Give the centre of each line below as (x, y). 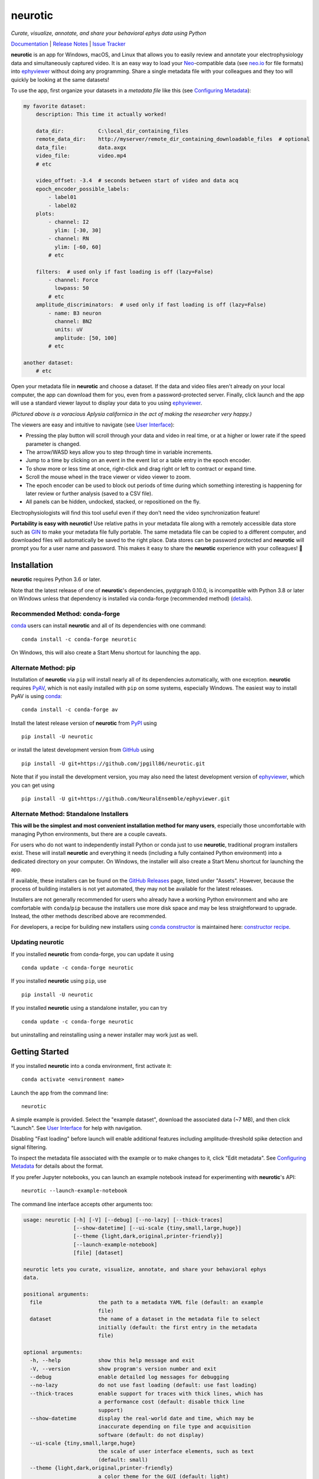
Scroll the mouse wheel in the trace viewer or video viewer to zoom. (108, 477)
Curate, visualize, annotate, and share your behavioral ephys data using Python (109, 33)
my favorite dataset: (55, 106)
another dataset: (48, 363)
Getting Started (40, 1052)
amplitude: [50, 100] (86, 338)
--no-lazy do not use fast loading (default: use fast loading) (143, 1385)
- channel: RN (69, 239)
